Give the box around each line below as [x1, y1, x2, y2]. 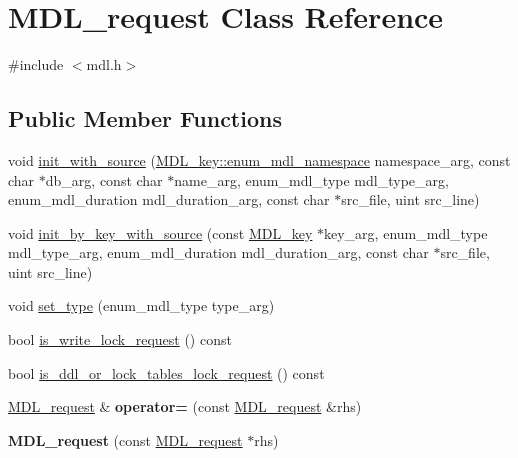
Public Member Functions [8, 103, 282, 134]
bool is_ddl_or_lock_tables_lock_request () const [8, 362, 325, 383]
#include [8, 54, 64, 75]
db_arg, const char [45, 169, 163, 190]
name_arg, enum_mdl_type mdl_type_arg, [174, 169, 449, 190]
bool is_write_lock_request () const [8, 329, 232, 350]
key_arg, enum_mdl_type [324, 222, 488, 243]
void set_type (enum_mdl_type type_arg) [8, 295, 275, 316]
